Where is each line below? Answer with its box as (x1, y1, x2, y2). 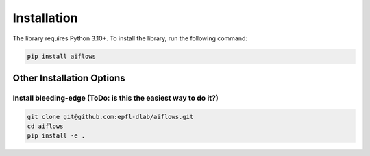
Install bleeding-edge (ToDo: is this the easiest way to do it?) (12, 93, 219, 103)
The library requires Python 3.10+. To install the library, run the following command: (12, 34, 248, 42)
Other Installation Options (12, 72, 126, 83)
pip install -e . (27, 132, 86, 140)
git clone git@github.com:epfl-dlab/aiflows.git (27, 113, 194, 120)
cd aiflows (27, 122, 64, 130)
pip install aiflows (27, 52, 96, 60)
